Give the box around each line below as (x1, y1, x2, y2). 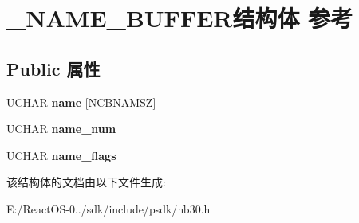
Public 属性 (6, 56, 101, 80)
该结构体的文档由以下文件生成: (6, 174, 166, 190)
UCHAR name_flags (6, 147, 116, 163)
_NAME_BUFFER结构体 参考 (6, 2, 353, 34)
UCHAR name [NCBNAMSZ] (6, 93, 156, 110)
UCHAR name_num (6, 120, 116, 137)
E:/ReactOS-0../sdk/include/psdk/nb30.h (6, 200, 211, 217)
